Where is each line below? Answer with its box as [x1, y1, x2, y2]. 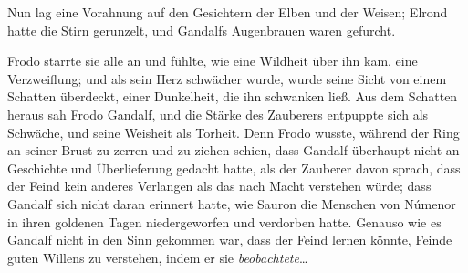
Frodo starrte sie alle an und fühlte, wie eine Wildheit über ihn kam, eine [7, 51, 418, 70]
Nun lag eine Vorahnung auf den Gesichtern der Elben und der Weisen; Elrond [7, 3, 448, 21]
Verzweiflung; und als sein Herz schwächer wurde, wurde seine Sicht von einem [7, 68, 447, 88]
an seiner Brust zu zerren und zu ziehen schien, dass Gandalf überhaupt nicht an [7, 141, 460, 160]
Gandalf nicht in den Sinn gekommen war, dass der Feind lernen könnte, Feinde [7, 230, 452, 249]
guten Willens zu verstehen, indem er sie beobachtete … [7, 247, 308, 267]
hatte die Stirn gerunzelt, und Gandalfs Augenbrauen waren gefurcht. [7, 20, 396, 39]
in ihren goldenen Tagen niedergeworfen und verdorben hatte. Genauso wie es [7, 212, 442, 231]
